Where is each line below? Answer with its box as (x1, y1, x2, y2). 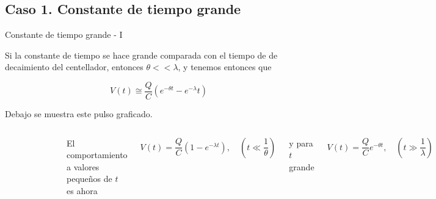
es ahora (67, 184, 98, 197)
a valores (67, 160, 100, 173)
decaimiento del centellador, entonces (5, 60, 144, 73)
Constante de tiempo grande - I (5, 28, 123, 41)
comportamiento (67, 148, 128, 161)
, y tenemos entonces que (178, 60, 272, 73)
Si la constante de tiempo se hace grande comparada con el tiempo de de (5, 48, 278, 61)
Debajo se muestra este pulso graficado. (5, 107, 153, 120)
